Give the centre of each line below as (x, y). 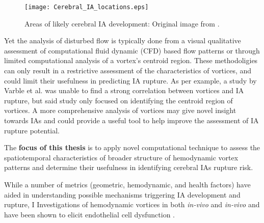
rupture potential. (32, 130)
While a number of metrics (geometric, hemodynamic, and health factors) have (127, 184)
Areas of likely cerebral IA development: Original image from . (122, 23)
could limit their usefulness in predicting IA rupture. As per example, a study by (130, 80)
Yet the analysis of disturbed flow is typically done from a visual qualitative (123, 40)
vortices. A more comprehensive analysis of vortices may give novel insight (120, 110)
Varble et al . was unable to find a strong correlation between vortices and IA (124, 90)
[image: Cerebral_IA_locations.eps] (87, 7)
